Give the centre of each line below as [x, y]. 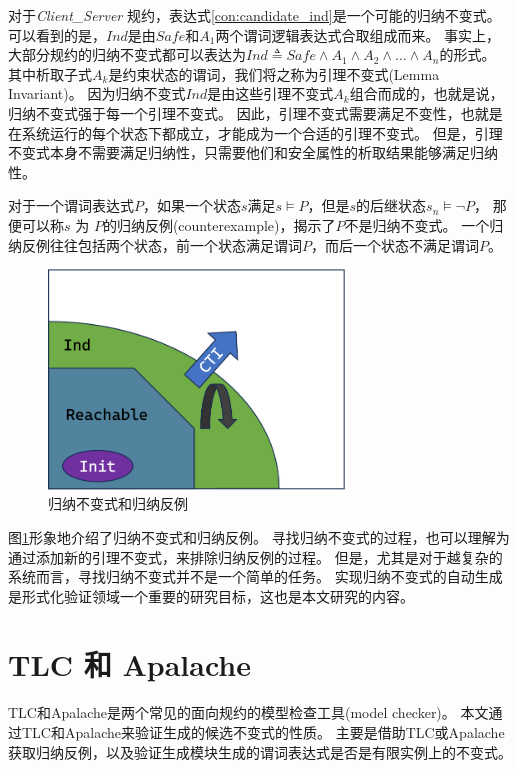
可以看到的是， [57, 34]
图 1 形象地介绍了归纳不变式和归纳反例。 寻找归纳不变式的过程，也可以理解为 [259, 536]
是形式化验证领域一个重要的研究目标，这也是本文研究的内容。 [211, 595]
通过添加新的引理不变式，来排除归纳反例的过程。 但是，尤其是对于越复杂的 [255, 556]
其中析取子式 [50, 73]
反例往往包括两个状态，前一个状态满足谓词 [161, 244]
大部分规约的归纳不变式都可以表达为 [127, 54]
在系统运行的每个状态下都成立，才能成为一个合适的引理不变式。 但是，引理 [255, 132]
